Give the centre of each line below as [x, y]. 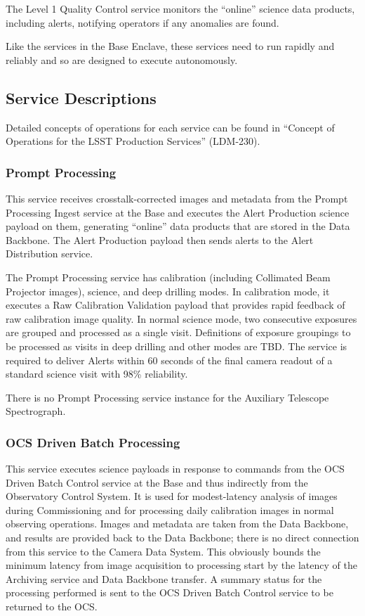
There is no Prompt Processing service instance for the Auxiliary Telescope [167, 397]
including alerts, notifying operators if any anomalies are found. [142, 22]
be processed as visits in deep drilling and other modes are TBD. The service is [177, 346]
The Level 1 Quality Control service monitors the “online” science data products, [180, 8]
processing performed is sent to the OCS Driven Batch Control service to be [170, 592]
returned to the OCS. [52, 607]
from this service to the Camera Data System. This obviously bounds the [163, 551]
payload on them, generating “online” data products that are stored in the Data [178, 226]
